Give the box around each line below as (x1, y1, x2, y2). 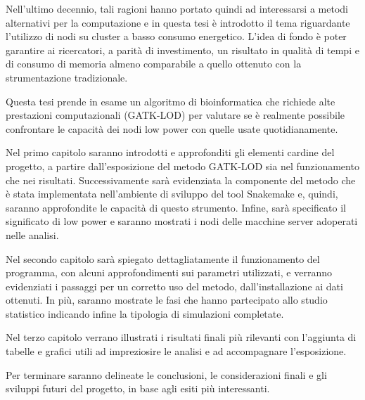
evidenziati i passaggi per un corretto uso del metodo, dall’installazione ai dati (6, 278, 343, 293)
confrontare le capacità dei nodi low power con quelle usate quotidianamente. (6, 121, 338, 136)
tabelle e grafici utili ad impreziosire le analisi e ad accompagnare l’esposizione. (6, 344, 347, 359)
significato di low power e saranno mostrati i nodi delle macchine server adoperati (6, 214, 358, 228)
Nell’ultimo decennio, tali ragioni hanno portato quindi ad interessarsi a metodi (6, 1, 348, 15)
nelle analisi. (6, 227, 59, 242)
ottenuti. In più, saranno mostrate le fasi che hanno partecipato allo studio (6, 292, 328, 307)
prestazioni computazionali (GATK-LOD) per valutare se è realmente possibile (6, 108, 345, 122)
